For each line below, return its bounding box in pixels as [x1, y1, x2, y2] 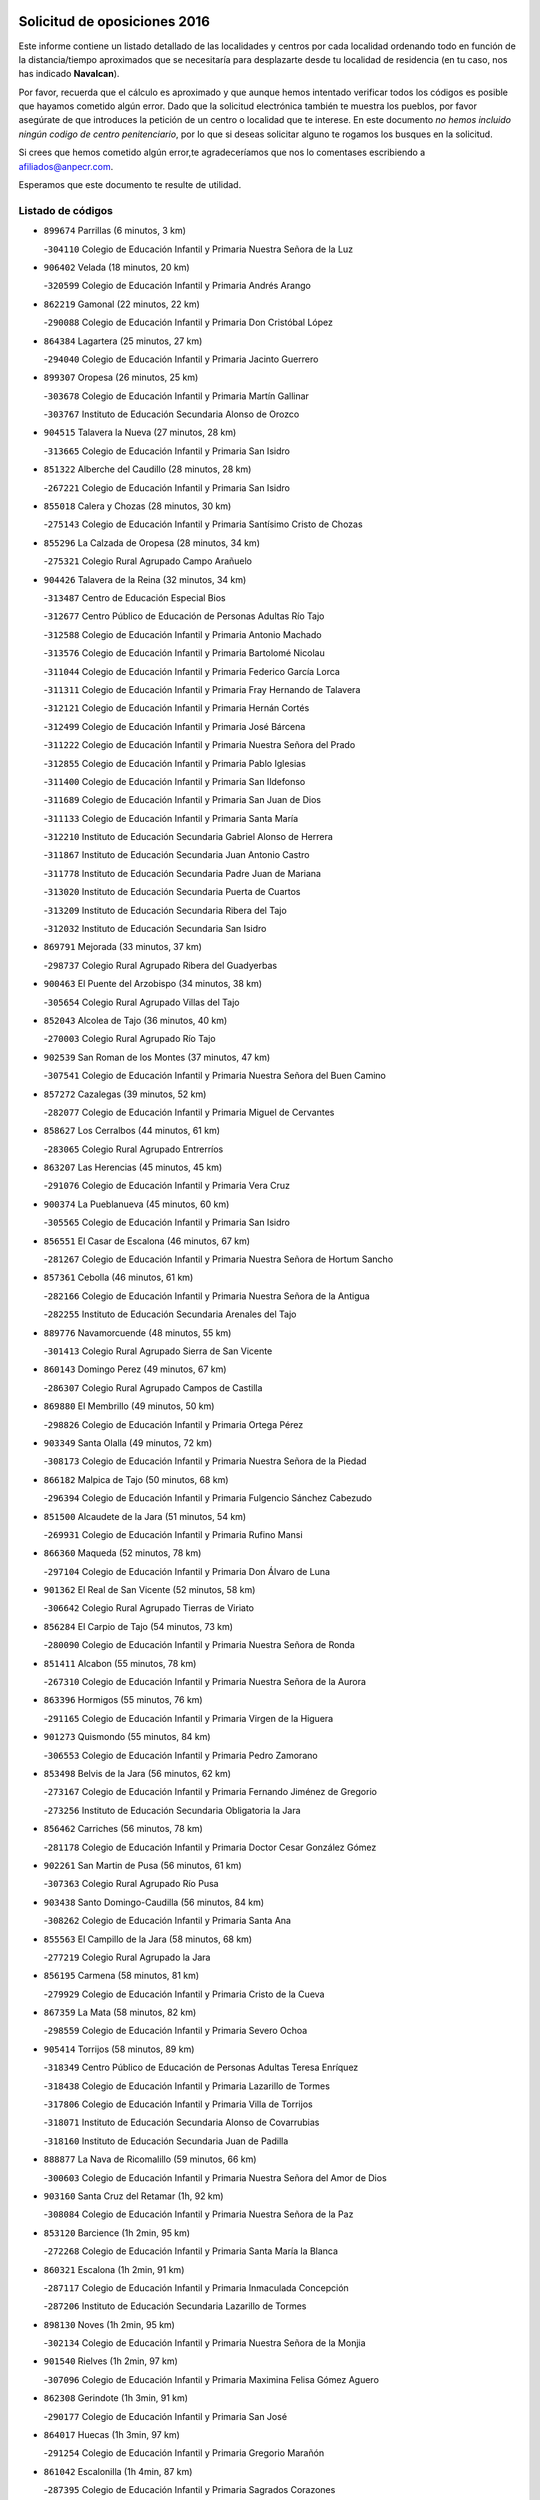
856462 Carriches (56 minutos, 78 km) [43, 1823, 204, 1835]
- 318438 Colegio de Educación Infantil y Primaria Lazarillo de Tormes [43, 2080, 330, 2092]
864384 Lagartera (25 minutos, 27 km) [43, 335, 203, 347]
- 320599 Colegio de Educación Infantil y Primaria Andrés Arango [43, 280, 312, 292]
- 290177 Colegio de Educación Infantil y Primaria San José [43, 2410, 288, 2422]
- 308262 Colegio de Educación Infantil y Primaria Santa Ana [43, 1915, 292, 1927]
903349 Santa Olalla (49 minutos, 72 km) [43, 1436, 213, 1449]
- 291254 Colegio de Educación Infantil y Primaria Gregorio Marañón [43, 2447, 325, 2459]
